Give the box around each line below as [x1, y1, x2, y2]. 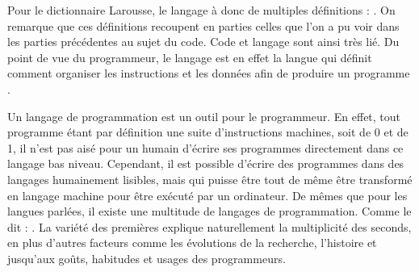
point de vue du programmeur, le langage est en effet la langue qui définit [7, 48, 372, 65]
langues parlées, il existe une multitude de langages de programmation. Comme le [7, 203, 412, 220]
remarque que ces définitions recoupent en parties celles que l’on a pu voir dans [7, 17, 400, 34]
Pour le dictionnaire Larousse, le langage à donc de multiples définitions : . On [7, 2, 396, 18]
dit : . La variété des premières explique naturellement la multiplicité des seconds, [7, 218, 412, 235]
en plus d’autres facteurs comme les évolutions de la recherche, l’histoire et [7, 234, 377, 251]
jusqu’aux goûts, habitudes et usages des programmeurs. [7, 249, 286, 266]
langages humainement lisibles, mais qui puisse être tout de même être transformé [7, 170, 413, 187]
